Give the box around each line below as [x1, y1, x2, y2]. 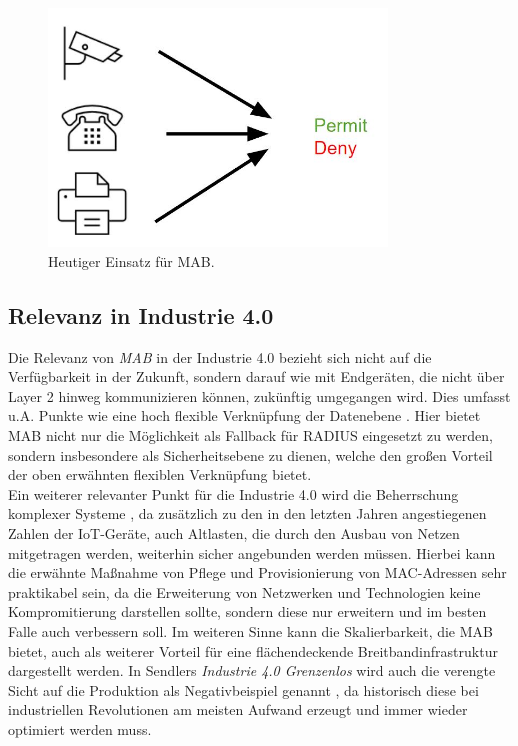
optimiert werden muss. [8, 718, 152, 739]
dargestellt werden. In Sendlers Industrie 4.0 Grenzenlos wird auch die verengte [8, 660, 496, 681]
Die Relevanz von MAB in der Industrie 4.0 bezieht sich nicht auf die [8, 346, 432, 367]
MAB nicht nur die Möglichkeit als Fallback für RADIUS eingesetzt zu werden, [8, 425, 493, 446]
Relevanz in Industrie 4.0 [8, 299, 274, 330]
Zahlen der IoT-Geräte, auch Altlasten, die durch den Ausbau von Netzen [8, 523, 460, 544]
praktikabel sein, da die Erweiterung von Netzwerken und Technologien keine [8, 581, 481, 602]
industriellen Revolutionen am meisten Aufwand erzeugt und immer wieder [8, 699, 468, 720]
